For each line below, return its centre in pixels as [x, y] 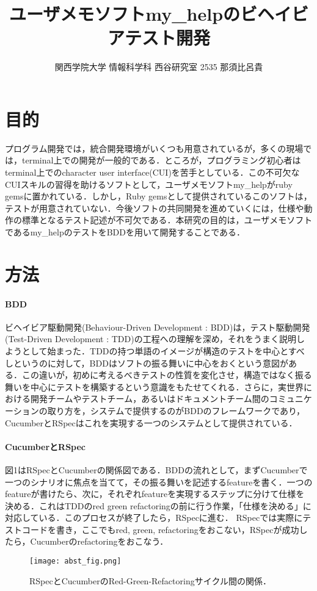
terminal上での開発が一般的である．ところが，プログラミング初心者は [161, 160]
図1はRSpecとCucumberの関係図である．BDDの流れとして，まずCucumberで [156, 469]
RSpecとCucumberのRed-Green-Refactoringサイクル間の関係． [150, 580]
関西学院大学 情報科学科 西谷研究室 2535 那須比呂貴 [159, 67]
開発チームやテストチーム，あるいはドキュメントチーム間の [150, 399]
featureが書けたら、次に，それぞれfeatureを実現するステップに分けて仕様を [155, 494]
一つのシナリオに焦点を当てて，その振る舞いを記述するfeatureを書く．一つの [159, 482]
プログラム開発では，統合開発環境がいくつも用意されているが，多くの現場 [154, 148]
